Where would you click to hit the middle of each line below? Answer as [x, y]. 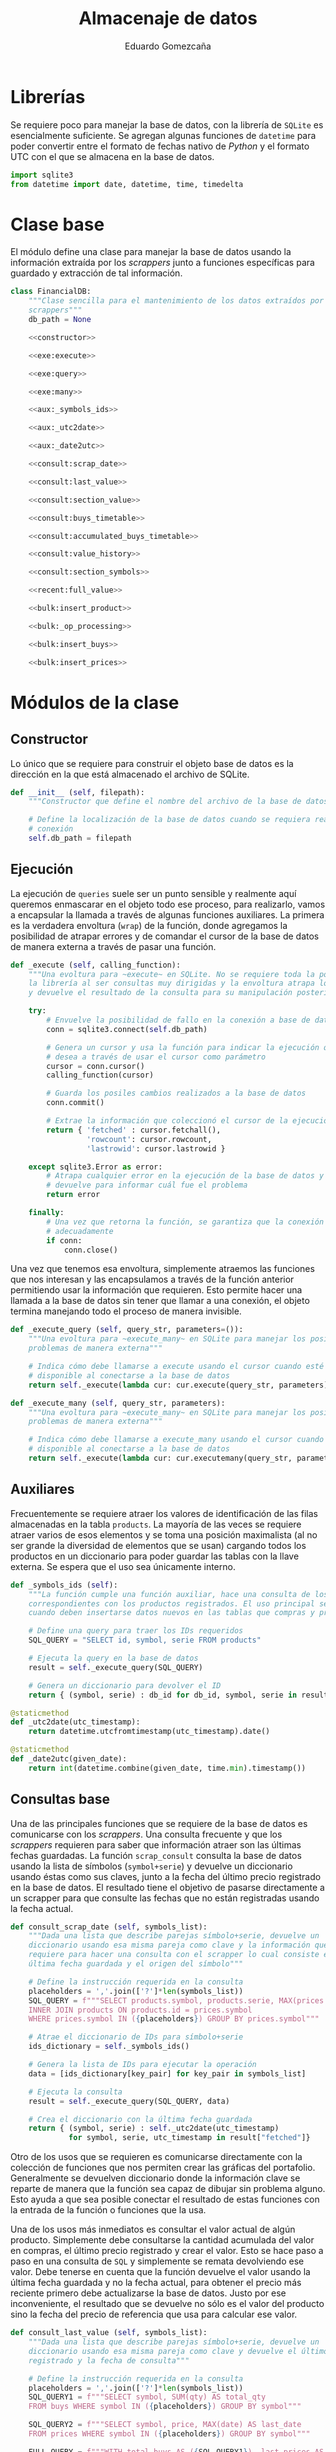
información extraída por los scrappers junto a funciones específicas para [162, 263]
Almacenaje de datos [168, 18]
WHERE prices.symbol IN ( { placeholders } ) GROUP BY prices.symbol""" [174, 2019]
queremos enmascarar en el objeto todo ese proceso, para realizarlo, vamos [168, 904]
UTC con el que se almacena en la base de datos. [112, 156]
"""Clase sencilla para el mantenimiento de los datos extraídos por [176, 301]
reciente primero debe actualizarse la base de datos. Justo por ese [148, 2293]
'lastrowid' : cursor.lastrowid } [156, 1148]
